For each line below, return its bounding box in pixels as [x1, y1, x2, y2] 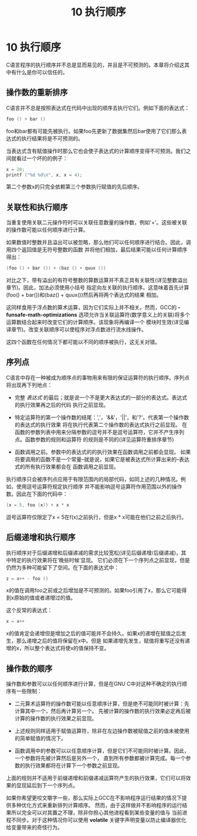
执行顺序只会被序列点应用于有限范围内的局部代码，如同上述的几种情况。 [6, 475, 181, 483]
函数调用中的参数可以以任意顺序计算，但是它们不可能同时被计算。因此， [14, 747, 189, 754]
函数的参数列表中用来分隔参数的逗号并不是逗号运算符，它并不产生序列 [14, 428, 185, 436]
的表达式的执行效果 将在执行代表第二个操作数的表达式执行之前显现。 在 [14, 421, 188, 428]
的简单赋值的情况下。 [14, 735, 66, 742]
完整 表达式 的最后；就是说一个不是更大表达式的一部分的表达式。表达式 [14, 394, 188, 401]
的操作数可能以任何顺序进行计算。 [6, 226, 89, 233]
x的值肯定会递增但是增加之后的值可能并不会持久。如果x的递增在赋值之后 [6, 630, 182, 637]
